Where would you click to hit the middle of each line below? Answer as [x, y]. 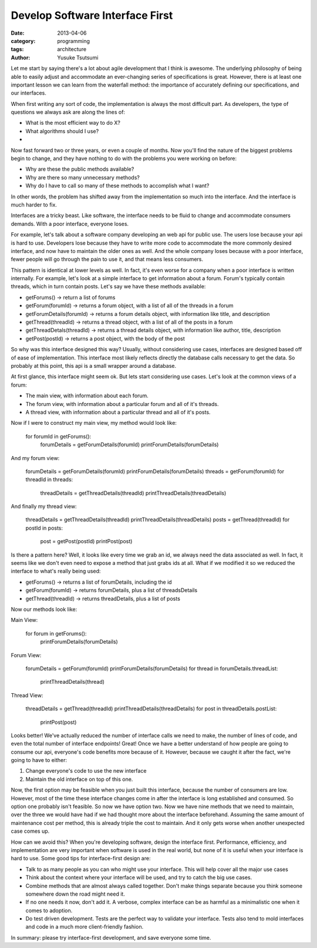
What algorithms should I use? [62, 131]
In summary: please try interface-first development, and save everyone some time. [111, 937]
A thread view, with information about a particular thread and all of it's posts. [118, 412]
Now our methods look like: [44, 609]
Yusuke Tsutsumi [78, 57]
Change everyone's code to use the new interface [86, 771]
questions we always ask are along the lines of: [68, 112]
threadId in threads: [49, 480]
